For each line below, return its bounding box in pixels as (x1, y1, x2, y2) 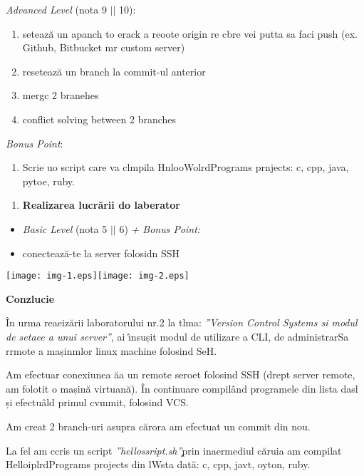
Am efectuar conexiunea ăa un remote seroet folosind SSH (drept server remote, (6, 367, 355, 382)
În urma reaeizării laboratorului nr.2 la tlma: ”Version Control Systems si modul (6, 315, 358, 330)
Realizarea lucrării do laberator (22, 197, 180, 212)
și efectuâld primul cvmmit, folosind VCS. (6, 395, 189, 410)
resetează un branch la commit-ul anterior (22, 63, 206, 78)
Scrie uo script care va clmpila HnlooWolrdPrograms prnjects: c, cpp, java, (22, 160, 349, 175)
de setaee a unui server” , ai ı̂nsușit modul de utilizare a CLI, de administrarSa (6, 328, 349, 343)
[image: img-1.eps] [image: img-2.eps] (6, 271, 189, 281)
